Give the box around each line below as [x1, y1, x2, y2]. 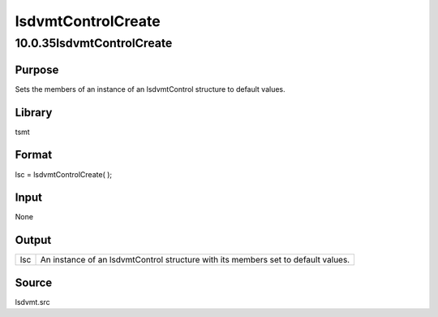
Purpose [15, 63, 59, 76]
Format [15, 148, 53, 162]
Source [15, 276, 53, 289]
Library [15, 106, 53, 119]
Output [15, 233, 52, 247]
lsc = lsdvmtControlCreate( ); [15, 169, 113, 179]
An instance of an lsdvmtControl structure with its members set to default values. [40, 254, 350, 266]
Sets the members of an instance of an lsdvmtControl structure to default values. [15, 84, 286, 93]
